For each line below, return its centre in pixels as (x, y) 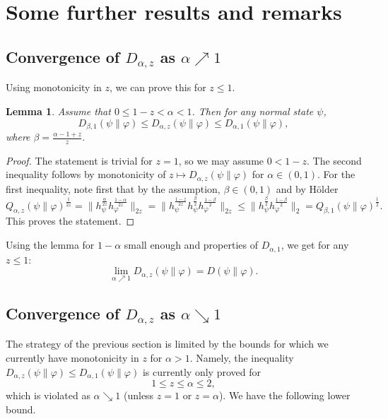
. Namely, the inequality (242, 357)
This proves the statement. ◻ (70, 221)
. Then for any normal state (253, 111)
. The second (334, 160)
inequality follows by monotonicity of (86, 174)
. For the (336, 174)
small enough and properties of (191, 245)
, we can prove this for (158, 87)
